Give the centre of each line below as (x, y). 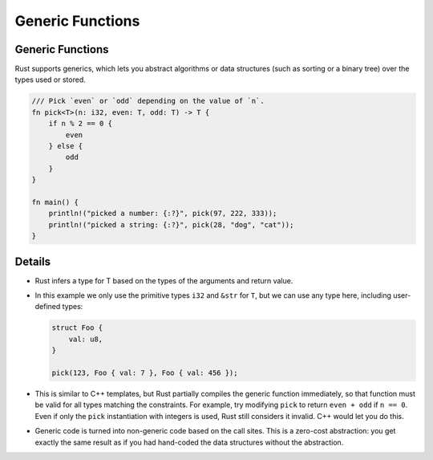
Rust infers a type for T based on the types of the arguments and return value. (164, 280)
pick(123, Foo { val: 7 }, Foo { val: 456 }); (145, 372)
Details (33, 261)
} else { (66, 146)
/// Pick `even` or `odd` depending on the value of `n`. (148, 101)
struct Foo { (77, 328)
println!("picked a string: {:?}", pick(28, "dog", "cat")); (171, 224)
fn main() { (55, 202)
